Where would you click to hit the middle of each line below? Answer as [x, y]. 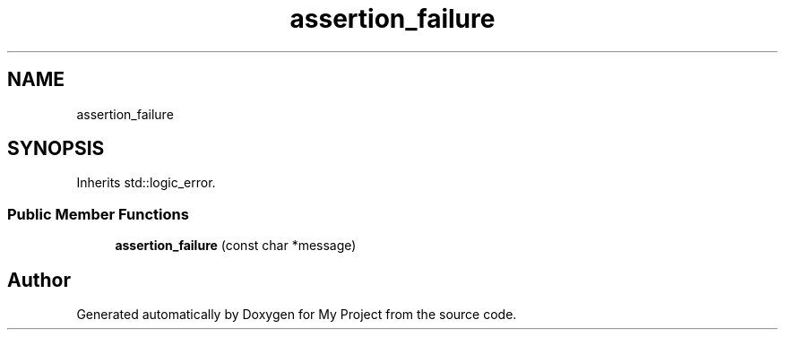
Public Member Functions [98, 214]
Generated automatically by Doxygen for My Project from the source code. [297, 315]
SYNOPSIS [56, 149]
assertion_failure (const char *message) [236, 246]
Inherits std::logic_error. [146, 183]
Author [39, 280]
